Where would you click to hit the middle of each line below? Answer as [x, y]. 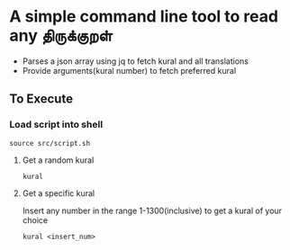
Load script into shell [56, 125]
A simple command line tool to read [144, 17]
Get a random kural [58, 160]
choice [35, 220]
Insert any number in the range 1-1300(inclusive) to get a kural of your [152, 210]
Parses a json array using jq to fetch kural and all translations [136, 61]
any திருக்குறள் [61, 36]
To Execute [41, 99]
